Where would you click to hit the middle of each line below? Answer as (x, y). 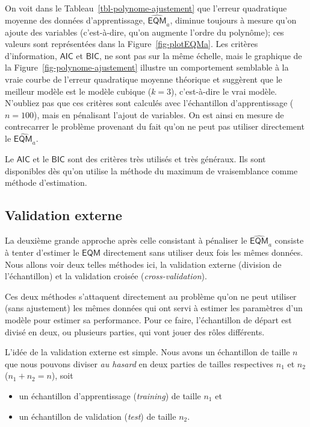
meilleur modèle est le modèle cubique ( (78, 91)
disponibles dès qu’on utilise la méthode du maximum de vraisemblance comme (151, 170)
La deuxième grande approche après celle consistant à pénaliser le (126, 240)
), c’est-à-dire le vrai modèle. (224, 91)
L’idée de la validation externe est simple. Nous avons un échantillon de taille (147, 352)
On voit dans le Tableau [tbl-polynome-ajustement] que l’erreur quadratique (146, 8)
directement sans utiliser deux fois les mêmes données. (203, 252)
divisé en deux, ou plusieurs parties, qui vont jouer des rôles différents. (135, 331)
